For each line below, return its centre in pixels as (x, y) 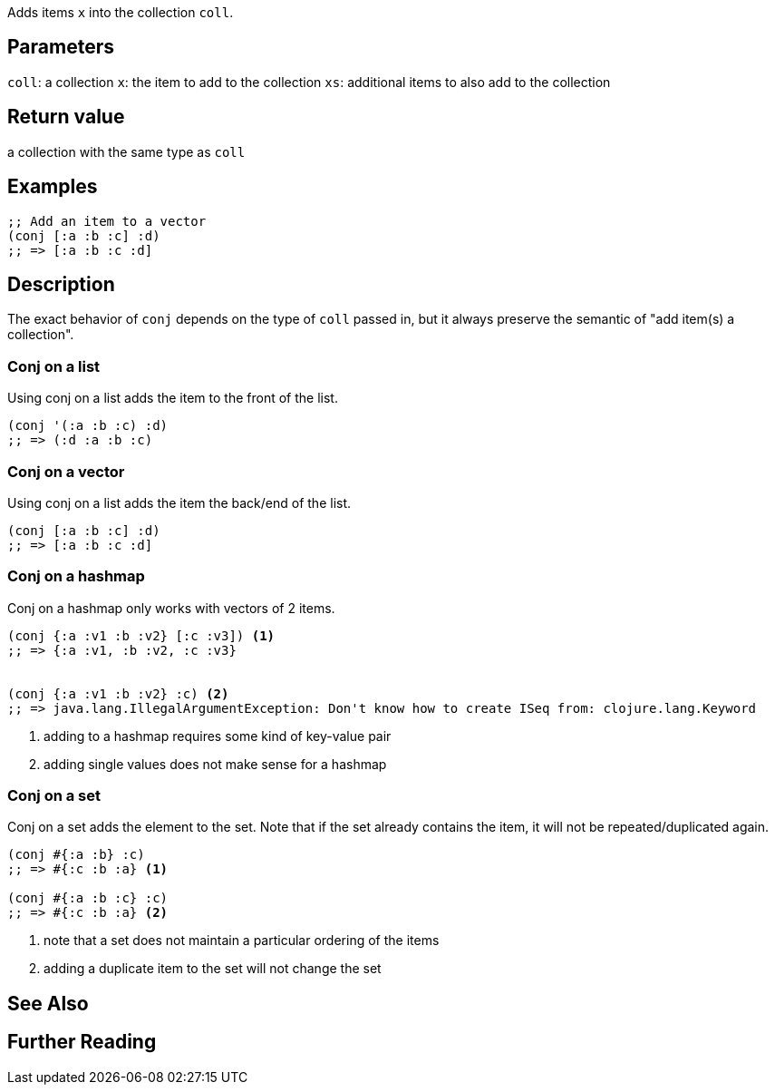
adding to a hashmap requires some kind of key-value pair (218, 736)
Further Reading (82, 1042)
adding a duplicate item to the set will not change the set (213, 969)
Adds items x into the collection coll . (121, 12)
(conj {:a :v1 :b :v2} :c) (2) (118, 693)
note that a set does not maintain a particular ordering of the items (242, 941)
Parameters (61, 47)
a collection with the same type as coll (126, 151)
